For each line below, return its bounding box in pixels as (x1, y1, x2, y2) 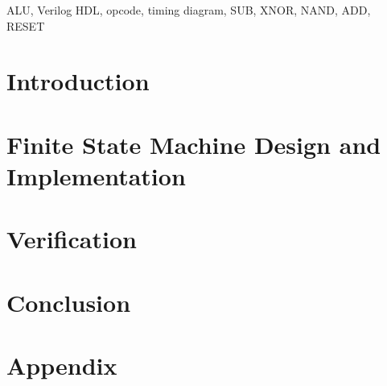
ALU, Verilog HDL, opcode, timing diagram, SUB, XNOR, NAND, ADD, (6, 2, 371, 18)
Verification (6, 222, 137, 255)
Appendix (6, 349, 117, 382)
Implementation (6, 159, 186, 192)
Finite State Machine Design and (6, 127, 381, 160)
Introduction (6, 64, 150, 98)
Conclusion (6, 285, 131, 318)
